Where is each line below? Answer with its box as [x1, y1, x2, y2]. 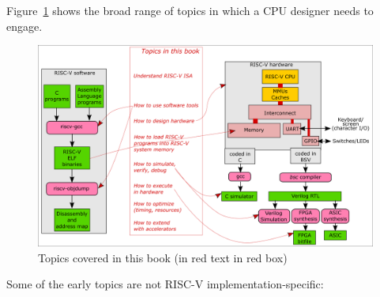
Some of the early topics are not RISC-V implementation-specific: [6, 276, 324, 292]
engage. [6, 17, 43, 34]
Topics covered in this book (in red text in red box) [38, 249, 288, 265]
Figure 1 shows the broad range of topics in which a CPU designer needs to [6, 2, 374, 18]
